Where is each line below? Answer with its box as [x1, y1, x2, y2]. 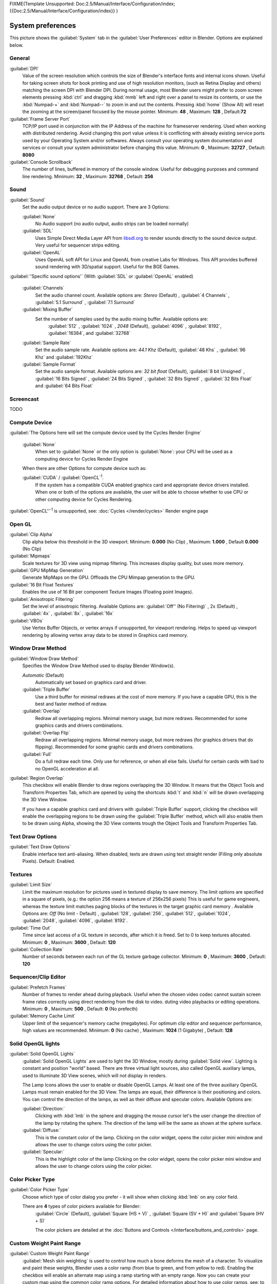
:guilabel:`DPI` [9, 65, 39, 71]
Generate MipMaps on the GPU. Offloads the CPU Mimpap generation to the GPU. [22, 574, 195, 580]
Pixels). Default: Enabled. [22, 858, 75, 864]
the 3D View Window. [22, 797, 68, 803]
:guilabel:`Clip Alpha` [9, 532, 54, 538]
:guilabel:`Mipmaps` [9, 553, 51, 559]
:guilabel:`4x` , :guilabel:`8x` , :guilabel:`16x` [22, 610, 114, 616]
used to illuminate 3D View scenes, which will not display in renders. [22, 1072, 167, 1079]
